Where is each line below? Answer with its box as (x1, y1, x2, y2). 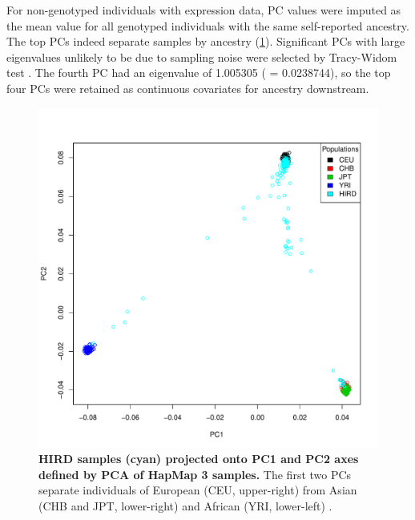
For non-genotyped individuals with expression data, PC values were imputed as (6, 2, 401, 18)
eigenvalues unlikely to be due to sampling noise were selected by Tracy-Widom (6, 48, 397, 65)
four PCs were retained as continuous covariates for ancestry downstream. (6, 79, 369, 96)
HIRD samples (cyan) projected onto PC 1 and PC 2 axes (38, 450, 359, 467)
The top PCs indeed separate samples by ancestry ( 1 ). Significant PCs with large (6, 33, 405, 50)
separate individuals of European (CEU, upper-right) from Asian (38, 482, 357, 498)
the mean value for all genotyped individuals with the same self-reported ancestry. (6, 17, 409, 34)
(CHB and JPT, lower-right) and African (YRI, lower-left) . (38, 497, 332, 514)
